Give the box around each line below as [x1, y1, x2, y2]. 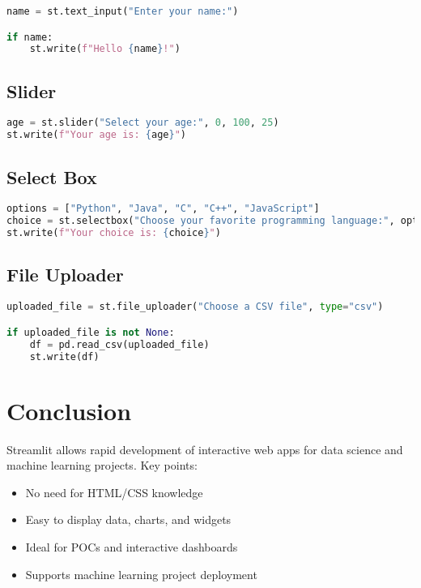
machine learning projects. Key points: [6, 457, 198, 474]
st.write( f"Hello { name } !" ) [29, 43, 181, 55]
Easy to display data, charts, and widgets [25, 511, 232, 528]
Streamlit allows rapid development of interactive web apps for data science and [6, 440, 403, 457]
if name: [6, 31, 53, 43]
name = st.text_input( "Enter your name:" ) [6, 6, 239, 17]
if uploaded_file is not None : [6, 326, 175, 338]
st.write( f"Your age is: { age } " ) [6, 129, 186, 141]
